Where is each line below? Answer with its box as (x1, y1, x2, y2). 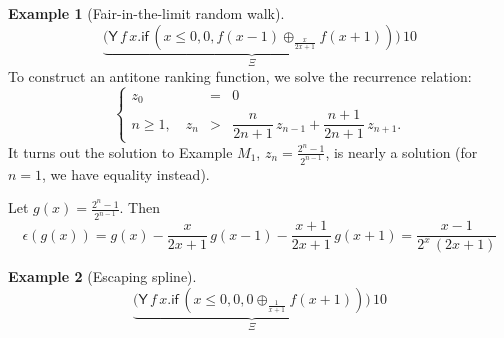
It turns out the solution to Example (8, 141, 233, 162)
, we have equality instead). (42, 163, 210, 184)
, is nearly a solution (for (325, 141, 478, 162)
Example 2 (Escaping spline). (8, 266, 197, 287)
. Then (119, 197, 160, 218)
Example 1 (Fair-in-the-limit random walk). (8, 3, 285, 23)
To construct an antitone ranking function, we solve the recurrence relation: (8, 66, 472, 87)
